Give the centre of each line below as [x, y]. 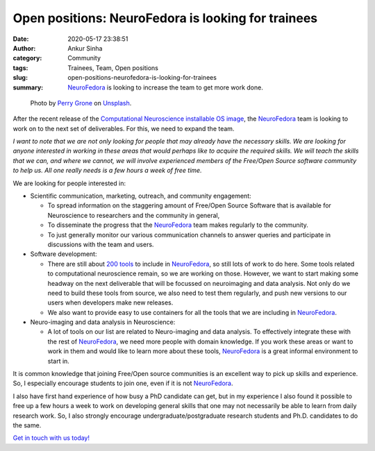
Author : [24, 48]
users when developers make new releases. [110, 303]
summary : [28, 87]
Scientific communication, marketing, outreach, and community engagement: [141, 196]
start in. [58, 361]
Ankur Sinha [85, 48]
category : [27, 58]
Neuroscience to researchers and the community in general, [134, 215]
